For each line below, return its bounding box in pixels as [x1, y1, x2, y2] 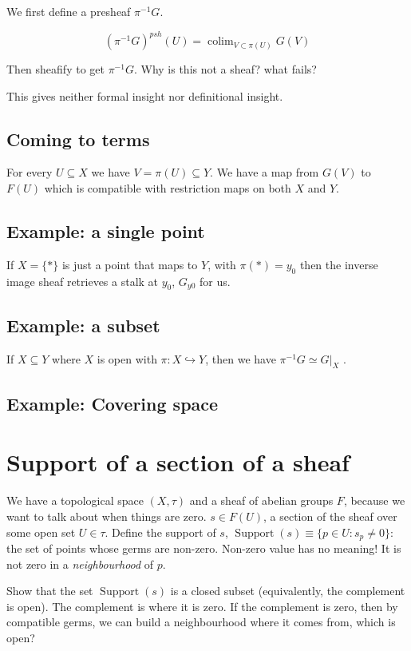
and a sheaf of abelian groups [189, 492, 334, 509]
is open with [97, 350, 157, 367]
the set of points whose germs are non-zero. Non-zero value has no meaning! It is [6, 540, 401, 557]
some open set [6, 523, 76, 540]
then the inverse [299, 256, 378, 272]
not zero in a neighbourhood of [6, 555, 154, 572]
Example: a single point [6, 219, 205, 244]
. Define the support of [105, 523, 216, 540]
